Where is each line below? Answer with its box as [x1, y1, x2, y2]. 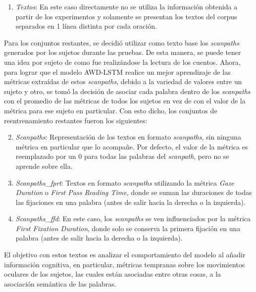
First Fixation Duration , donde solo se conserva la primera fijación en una [15, 223, 241, 233]
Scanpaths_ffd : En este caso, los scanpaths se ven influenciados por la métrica [15, 213, 251, 224]
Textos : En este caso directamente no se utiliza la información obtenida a [15, 1, 238, 11]
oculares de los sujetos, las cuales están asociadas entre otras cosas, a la [4, 269, 221, 279]
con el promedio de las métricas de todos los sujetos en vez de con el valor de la [4, 96, 246, 106]
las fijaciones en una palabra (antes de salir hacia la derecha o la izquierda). [15, 196, 246, 207]
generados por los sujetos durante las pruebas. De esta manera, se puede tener [4, 47, 241, 57]
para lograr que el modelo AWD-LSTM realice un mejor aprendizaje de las [4, 66, 231, 77]
